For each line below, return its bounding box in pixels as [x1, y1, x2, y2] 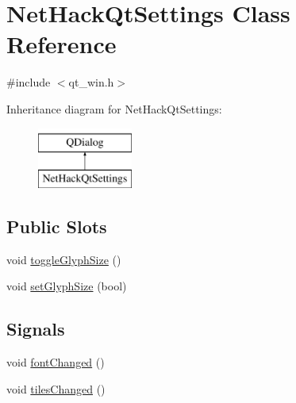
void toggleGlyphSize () [6, 251, 121, 267]
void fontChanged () [6, 354, 105, 370]
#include [6, 74, 51, 90]
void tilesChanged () [6, 380, 106, 397]
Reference [6, 28, 117, 60]
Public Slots [6, 214, 107, 239]
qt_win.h [68, 74, 114, 90]
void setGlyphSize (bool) [6, 278, 127, 294]
